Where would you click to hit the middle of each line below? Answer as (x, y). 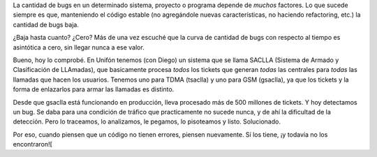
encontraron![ (32, 144)
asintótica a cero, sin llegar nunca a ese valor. (79, 47)
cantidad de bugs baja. (46, 24)
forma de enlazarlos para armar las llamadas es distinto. (94, 89)
